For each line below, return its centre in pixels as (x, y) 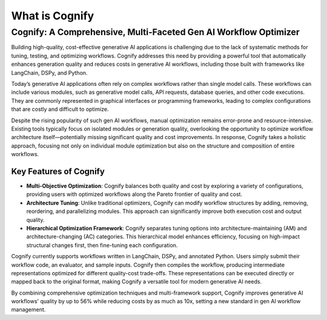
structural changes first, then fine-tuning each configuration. (102, 245)
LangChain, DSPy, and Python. (49, 73)
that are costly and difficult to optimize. (60, 109)
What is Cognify (53, 16)
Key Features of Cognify (58, 171)
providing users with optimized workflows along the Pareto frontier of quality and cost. (134, 194)
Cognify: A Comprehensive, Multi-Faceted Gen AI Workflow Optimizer (155, 32)
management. (28, 310)
